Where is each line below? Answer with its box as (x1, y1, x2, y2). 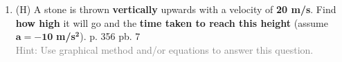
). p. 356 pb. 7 (80, 29, 141, 43)
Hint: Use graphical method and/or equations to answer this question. (15, 42, 314, 56)
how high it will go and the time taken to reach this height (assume (15, 15, 328, 30)
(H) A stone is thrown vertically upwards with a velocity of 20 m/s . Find (15, 2, 336, 16)
